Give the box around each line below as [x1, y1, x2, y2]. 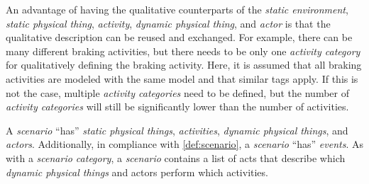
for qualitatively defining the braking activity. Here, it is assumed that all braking [6, 57, 362, 72]
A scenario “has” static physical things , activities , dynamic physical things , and [6, 122, 348, 137]
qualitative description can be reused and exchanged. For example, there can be [6, 30, 353, 45]
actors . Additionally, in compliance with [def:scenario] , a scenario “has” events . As [6, 137, 363, 151]
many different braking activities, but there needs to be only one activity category [6, 43, 360, 58]
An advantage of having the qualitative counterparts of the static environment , [6, 2, 348, 16]
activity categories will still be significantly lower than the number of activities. [6, 99, 349, 114]
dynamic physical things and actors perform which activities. [6, 164, 268, 179]
